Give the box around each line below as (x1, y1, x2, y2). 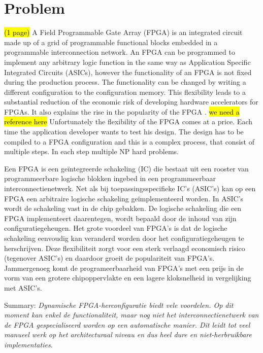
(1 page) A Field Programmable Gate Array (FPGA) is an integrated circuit (4, 27, 243, 38)
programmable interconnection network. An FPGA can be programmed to (4, 47, 235, 57)
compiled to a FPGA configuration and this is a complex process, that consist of (4, 136, 254, 147)
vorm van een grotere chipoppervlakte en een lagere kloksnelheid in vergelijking (4, 272, 251, 283)
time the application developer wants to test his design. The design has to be (4, 126, 244, 137)
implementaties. (4, 339, 53, 349)
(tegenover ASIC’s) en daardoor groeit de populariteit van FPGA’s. (4, 253, 215, 263)
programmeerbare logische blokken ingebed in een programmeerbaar (4, 173, 216, 184)
